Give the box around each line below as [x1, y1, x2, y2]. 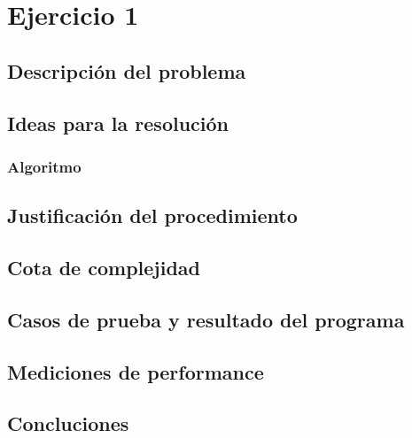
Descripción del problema [7, 57, 246, 84]
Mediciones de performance [7, 357, 264, 385]
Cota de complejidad [7, 253, 200, 280]
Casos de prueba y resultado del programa [7, 305, 405, 333]
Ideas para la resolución [7, 109, 229, 136]
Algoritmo [7, 155, 82, 177]
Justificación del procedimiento [7, 202, 298, 229]
